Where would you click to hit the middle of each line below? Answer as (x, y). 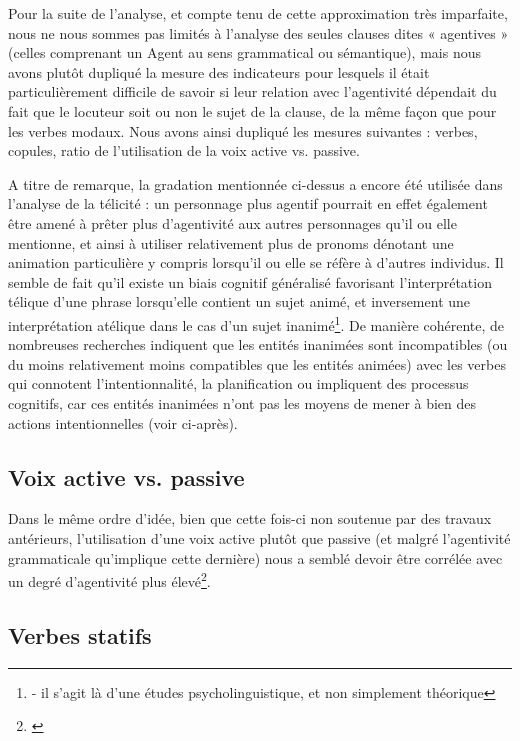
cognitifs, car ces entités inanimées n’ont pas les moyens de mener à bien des (242, 402)
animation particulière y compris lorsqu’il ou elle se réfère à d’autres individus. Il (256, 262)
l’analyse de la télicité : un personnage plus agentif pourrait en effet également (248, 203)
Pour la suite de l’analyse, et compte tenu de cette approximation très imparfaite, (258, 13)
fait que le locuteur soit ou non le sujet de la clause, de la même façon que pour (252, 110)
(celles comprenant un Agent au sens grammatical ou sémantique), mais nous (244, 52)
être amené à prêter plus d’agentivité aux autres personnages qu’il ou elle (232, 222)
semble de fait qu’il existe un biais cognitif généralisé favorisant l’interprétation (250, 281)
